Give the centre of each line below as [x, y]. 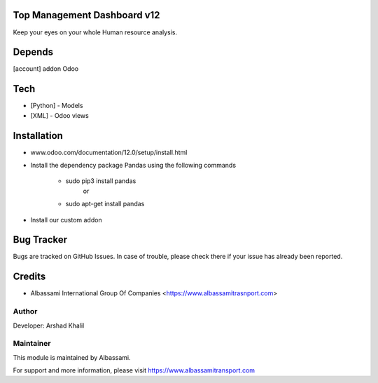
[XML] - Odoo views [59, 115]
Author [25, 311]
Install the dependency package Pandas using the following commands [133, 166]
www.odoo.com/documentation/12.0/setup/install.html [109, 152]
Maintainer [32, 344]
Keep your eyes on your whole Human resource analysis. [95, 32]
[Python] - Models [57, 106]
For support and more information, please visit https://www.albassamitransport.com [134, 370]
